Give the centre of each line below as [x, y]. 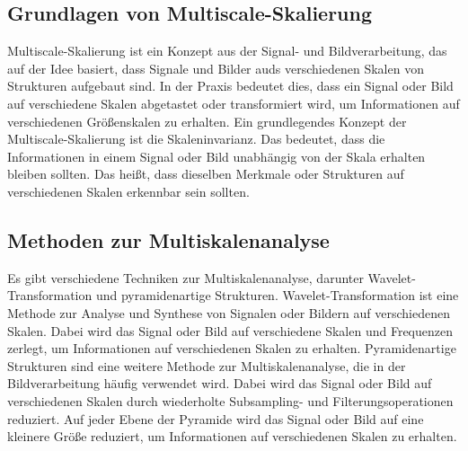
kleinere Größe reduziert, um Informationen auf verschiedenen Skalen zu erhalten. [232, 436]
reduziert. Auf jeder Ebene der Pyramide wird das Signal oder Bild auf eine [216, 418]
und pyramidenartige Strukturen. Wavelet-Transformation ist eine [277, 295]
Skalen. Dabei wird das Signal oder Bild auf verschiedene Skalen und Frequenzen [230, 330]
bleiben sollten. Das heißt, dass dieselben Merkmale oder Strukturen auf [206, 174]
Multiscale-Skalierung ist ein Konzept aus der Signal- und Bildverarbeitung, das [227, 51]
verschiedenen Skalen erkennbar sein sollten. [128, 191]
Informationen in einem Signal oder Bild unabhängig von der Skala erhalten [216, 156]
